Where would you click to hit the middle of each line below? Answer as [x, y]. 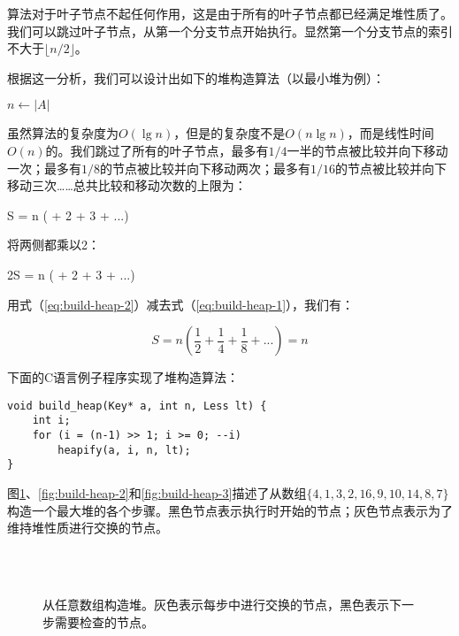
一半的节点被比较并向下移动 [367, 150]
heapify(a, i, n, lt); [124, 450]
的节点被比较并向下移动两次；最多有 [205, 168]
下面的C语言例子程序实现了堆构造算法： [123, 377]
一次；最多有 [44, 168]
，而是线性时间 [390, 133]
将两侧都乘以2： [54, 245]
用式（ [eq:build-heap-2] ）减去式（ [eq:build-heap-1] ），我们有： [181, 304]
